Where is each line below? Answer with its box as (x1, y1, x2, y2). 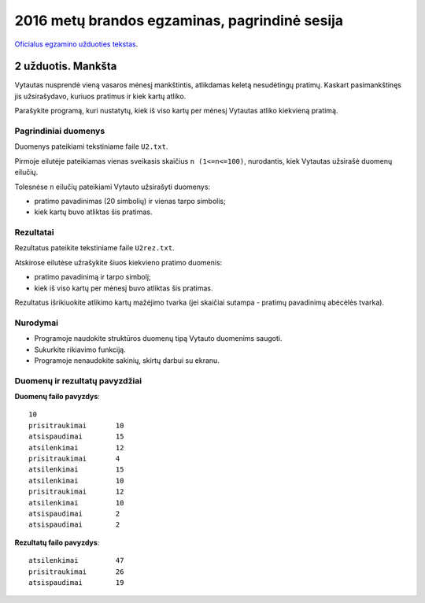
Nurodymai (14, 317, 59, 328)
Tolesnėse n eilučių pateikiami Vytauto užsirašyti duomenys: (14, 182, 211, 191)
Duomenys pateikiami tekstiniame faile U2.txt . (14, 142, 168, 151)
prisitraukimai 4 (28, 454, 120, 464)
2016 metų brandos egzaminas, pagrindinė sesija (14, 12, 344, 29)
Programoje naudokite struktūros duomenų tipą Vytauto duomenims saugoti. (34, 334, 283, 343)
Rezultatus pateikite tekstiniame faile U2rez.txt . (14, 243, 175, 253)
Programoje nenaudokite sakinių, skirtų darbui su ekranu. (34, 355, 220, 365)
